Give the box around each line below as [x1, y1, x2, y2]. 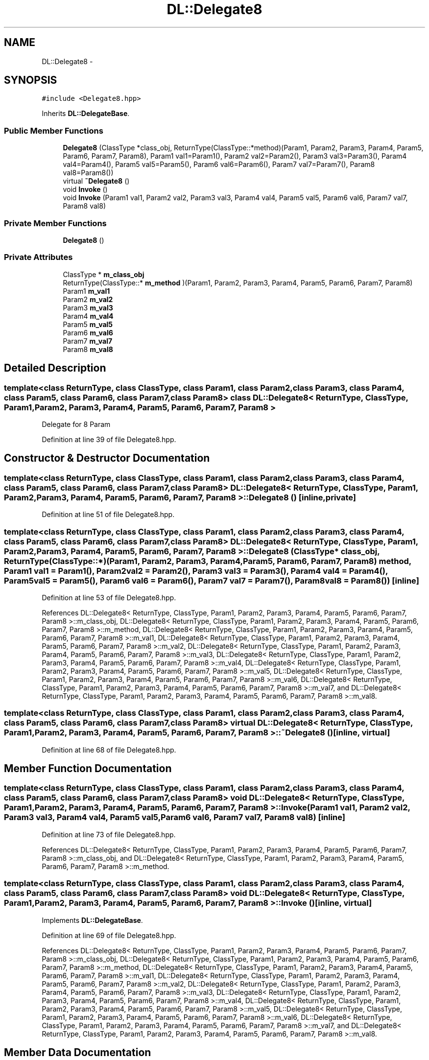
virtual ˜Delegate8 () [63, 177, 130, 186]
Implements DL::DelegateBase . [42, 916, 143, 924]
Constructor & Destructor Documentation [4, 452, 210, 465]
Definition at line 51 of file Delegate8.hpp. [42, 510, 175, 519]
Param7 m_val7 [63, 336, 113, 345]
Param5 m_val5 [63, 320, 113, 329]
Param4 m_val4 [63, 311, 114, 320]
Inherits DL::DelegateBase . [42, 109, 130, 118]
